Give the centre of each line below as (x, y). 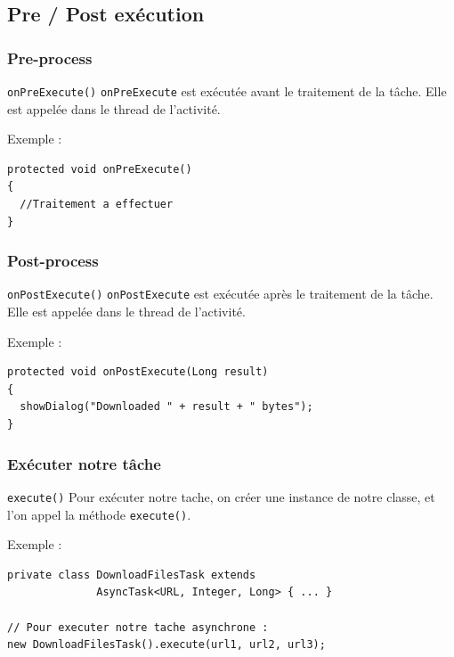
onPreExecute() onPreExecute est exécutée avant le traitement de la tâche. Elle (227, 91)
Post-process (53, 261)
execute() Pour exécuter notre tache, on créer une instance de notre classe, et (221, 496)
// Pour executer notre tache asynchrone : (138, 627)
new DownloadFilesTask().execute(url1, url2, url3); (166, 645)
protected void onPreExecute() (100, 169)
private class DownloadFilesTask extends (132, 575)
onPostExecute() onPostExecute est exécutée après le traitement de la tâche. (220, 294)
